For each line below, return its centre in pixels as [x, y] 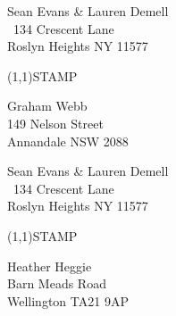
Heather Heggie [50, 266]
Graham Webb [47, 106]
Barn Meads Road [57, 283]
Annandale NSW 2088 [68, 141]
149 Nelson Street [55, 123]
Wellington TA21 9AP [68, 300]
